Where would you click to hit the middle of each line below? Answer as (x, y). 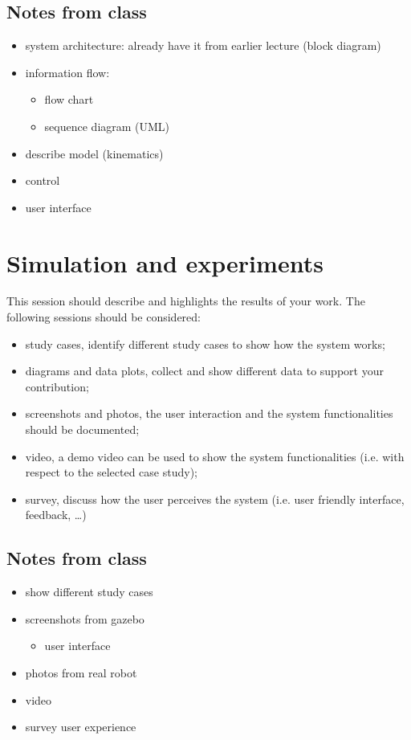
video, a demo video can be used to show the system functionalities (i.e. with (215, 456)
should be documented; (82, 429)
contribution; (57, 386)
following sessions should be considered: (104, 317)
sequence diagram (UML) (107, 126)
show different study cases (89, 592)
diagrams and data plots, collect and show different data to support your (204, 371)
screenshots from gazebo (85, 618)
